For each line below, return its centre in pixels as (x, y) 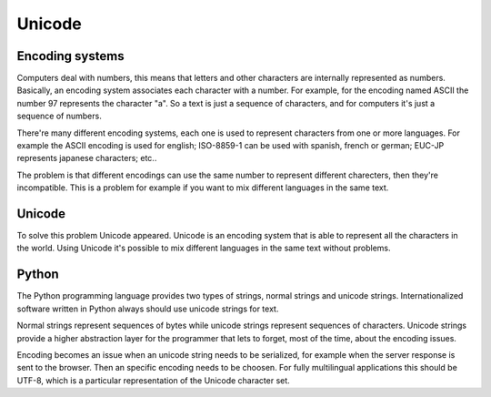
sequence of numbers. (59, 116)
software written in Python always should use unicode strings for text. (148, 309)
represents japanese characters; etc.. (87, 158)
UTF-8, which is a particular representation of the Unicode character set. (153, 380)
